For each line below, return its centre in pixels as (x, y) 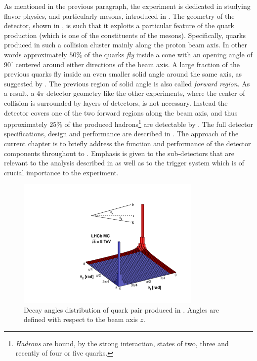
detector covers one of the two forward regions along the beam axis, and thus (121, 112)
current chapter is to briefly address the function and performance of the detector (128, 143)
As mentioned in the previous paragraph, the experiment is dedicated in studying (127, 6)
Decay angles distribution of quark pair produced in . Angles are (121, 309)
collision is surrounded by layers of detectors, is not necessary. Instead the (116, 102)
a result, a (19, 93)
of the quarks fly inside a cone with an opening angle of (168, 54)
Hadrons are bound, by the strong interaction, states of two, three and (122, 343)
